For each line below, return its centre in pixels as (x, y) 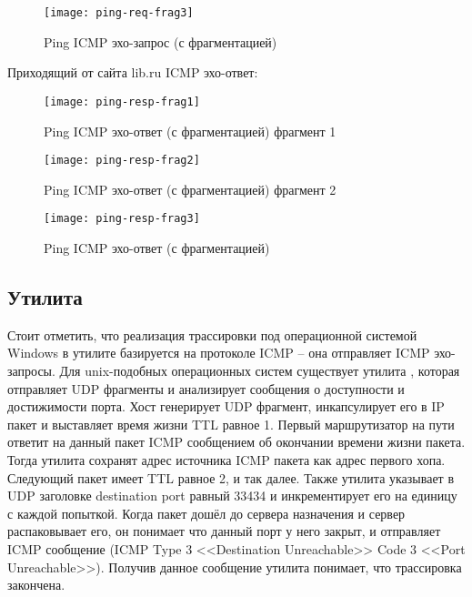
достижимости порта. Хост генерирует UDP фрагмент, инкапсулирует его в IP (226, 406)
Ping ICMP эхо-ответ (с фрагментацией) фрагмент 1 (190, 131)
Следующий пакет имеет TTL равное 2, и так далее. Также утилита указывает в (231, 477)
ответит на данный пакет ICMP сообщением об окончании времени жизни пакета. (236, 442)
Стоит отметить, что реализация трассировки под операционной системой (212, 334)
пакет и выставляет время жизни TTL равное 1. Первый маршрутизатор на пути (231, 424)
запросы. (31, 370)
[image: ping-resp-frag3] (122, 219)
